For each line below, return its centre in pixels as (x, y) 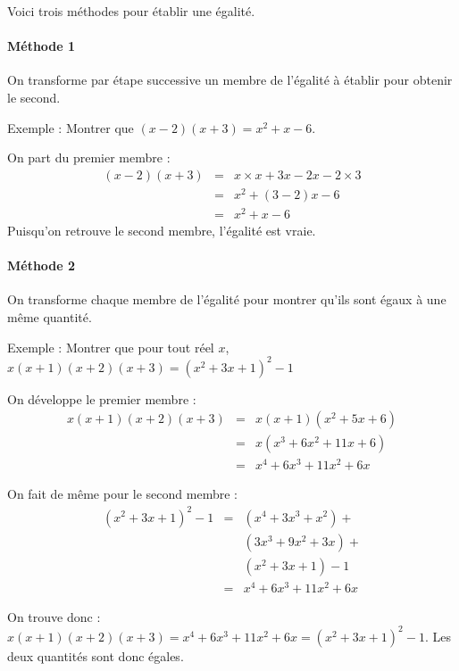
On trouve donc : (54, 616)
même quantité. (50, 317)
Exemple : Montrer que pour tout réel (111, 347)
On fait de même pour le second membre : (122, 494)
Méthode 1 (42, 46)
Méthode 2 (42, 265)
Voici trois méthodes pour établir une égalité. (131, 11)
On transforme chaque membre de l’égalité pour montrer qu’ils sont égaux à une (227, 299)
